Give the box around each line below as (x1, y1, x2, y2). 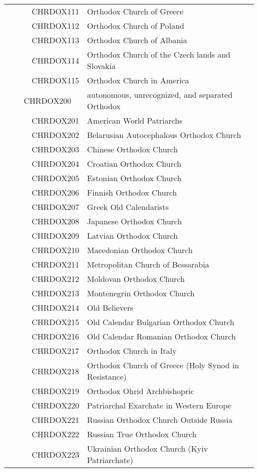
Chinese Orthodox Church (87, 143, 178, 155)
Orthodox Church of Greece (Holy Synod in (87, 359, 239, 371)
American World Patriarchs (87, 115, 183, 126)
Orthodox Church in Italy (87, 345, 177, 356)
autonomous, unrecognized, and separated (87, 89, 233, 100)
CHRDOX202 (32, 129, 79, 140)
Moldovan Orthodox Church (87, 273, 185, 284)
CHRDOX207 (32, 201, 79, 212)
